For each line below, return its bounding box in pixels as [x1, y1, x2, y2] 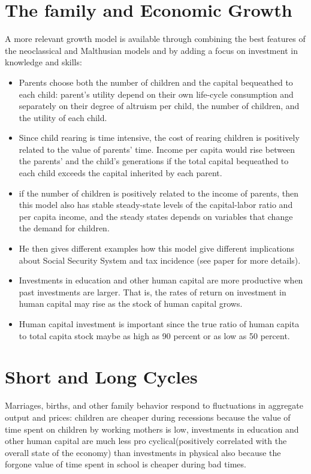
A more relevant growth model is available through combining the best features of [5, 32, 306, 45]
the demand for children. [19, 222, 110, 234]
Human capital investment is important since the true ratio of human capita [19, 318, 300, 330]
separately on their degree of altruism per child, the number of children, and [19, 99, 300, 112]
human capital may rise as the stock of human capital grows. [19, 297, 243, 310]
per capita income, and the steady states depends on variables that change [19, 210, 293, 222]
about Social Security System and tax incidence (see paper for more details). [19, 253, 301, 266]
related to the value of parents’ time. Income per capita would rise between [19, 143, 295, 155]
